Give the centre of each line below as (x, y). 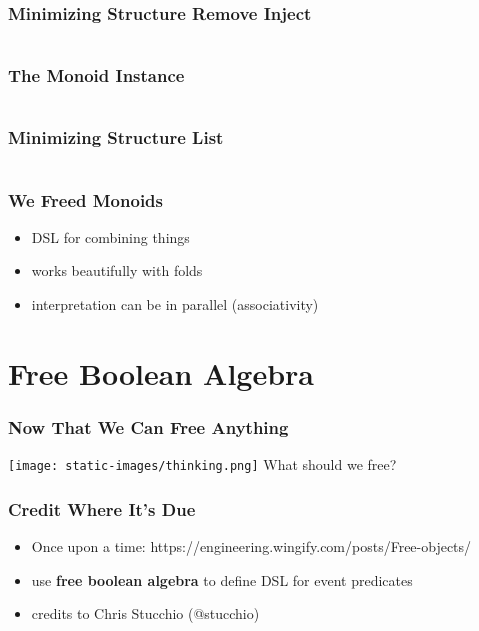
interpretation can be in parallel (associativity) (175, 304)
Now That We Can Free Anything (148, 426)
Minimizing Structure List (116, 137)
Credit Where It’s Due (102, 508)
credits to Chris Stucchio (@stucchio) (145, 613)
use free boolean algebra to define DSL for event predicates (222, 579)
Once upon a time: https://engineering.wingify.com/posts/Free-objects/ (251, 546)
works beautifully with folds (117, 270)
